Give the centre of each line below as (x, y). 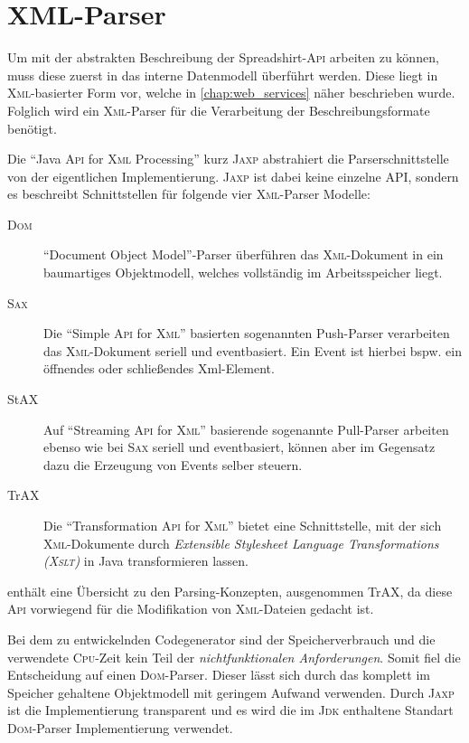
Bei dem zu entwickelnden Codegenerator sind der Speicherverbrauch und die (221, 639)
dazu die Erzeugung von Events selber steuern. (173, 464)
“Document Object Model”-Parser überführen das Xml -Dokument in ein (244, 254)
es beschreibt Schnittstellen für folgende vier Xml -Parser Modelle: (189, 194)
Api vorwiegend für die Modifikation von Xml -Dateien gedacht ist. (191, 609)
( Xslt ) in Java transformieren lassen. (146, 561)
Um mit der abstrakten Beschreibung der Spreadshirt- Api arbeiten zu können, (223, 57)
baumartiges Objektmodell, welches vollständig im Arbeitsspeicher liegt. (243, 273)
